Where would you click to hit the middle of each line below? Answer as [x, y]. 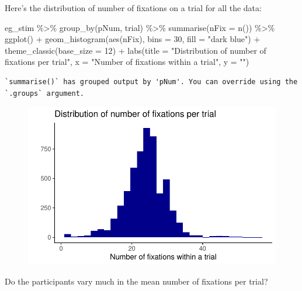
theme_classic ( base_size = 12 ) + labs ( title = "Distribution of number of [136, 50]
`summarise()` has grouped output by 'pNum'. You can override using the [151, 82]
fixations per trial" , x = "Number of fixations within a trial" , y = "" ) [127, 62]
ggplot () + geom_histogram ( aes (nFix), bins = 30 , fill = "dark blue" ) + [133, 39]
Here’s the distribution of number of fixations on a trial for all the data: [133, 8]
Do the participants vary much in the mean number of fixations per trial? [136, 281]
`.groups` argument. [45, 93]
